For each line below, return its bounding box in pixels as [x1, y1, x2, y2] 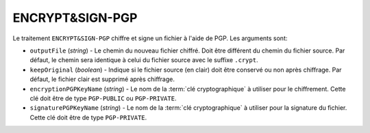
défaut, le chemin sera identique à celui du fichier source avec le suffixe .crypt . [29, 56, 258, 64]
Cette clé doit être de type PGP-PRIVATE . [29, 113, 147, 121]
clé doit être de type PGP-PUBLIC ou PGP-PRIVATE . [29, 94, 177, 102]
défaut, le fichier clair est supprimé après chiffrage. [29, 75, 175, 83]
